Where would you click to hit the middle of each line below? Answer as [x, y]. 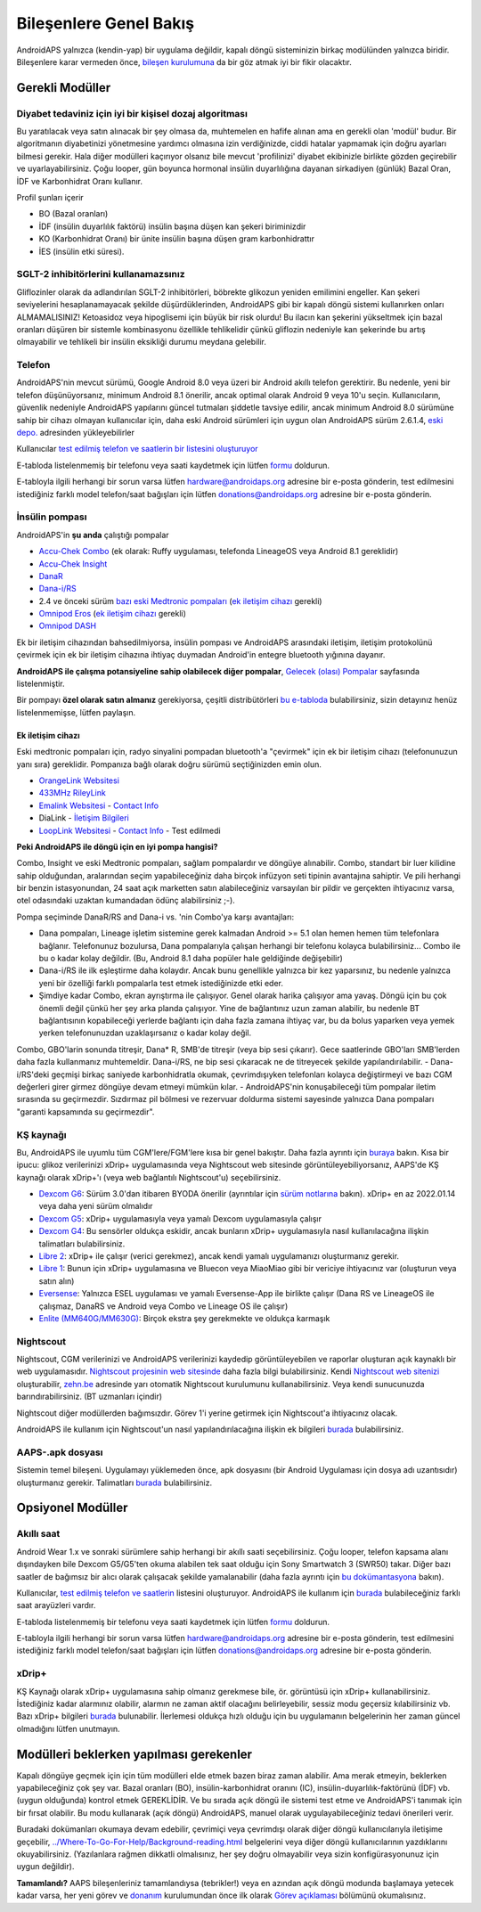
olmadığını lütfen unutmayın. [68, 1728]
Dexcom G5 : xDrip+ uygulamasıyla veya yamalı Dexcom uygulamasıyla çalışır [180, 1218]
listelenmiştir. [41, 684]
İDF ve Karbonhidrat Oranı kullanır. [79, 181]
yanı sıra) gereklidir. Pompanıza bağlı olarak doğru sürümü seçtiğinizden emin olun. [169, 764]
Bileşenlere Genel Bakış [106, 23]
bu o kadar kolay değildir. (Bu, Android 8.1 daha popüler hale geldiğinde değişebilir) [191, 959]
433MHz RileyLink [72, 793]
